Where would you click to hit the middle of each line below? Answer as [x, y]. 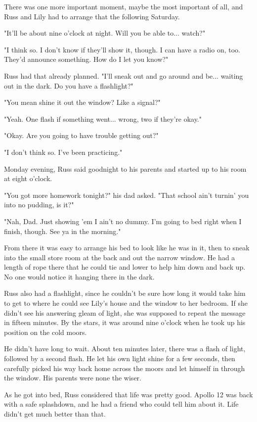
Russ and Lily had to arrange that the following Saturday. [92, 16]
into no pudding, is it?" [39, 205]
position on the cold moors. [45, 332]
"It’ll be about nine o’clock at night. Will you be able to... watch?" [105, 33]
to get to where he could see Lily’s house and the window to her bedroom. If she [126, 303]
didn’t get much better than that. [55, 414]
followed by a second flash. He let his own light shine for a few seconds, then [120, 358]
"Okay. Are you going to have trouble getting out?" [81, 135]
